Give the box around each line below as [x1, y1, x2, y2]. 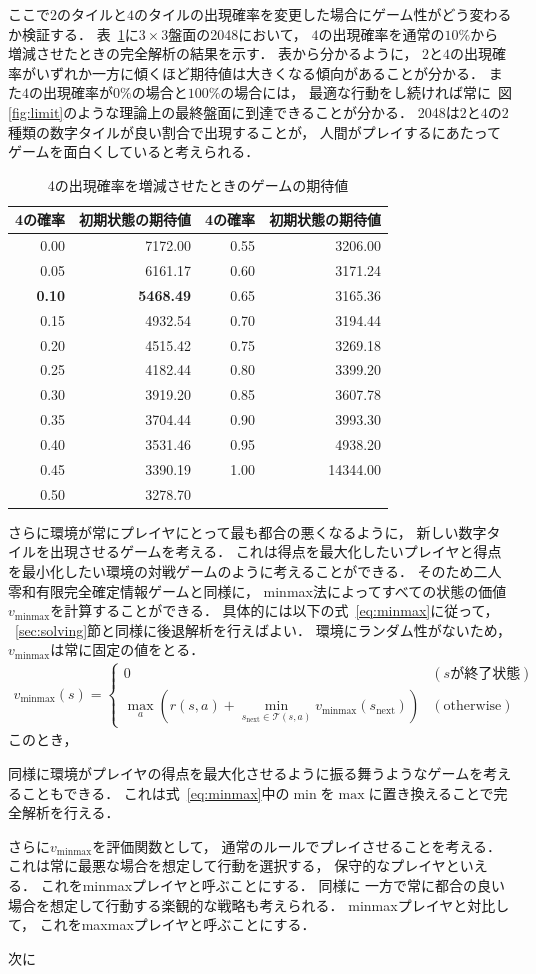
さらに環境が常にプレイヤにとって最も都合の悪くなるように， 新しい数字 [8, 521, 487, 542]
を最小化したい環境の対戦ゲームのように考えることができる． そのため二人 [8, 560, 502, 581]
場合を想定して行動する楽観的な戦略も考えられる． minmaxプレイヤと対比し [8, 894, 510, 915]
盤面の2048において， [168, 23, 307, 44]
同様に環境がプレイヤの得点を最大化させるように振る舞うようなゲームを [8, 763, 484, 784]
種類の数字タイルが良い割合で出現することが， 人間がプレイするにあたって [8, 121, 502, 142]
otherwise [443, 699, 502, 714]
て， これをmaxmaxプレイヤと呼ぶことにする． [8, 914, 316, 935]
